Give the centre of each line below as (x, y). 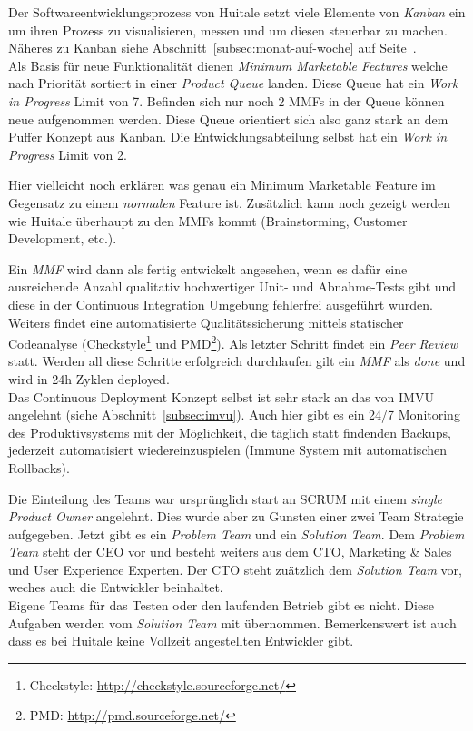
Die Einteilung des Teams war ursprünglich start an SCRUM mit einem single (225, 498)
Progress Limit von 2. (68, 154)
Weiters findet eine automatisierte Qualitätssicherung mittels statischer (206, 322)
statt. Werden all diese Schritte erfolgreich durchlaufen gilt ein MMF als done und (237, 361)
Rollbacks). (39, 467)
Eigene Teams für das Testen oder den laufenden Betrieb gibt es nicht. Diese (221, 605)
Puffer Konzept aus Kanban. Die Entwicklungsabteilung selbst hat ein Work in (227, 137)
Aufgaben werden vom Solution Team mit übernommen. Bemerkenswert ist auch (232, 622)
